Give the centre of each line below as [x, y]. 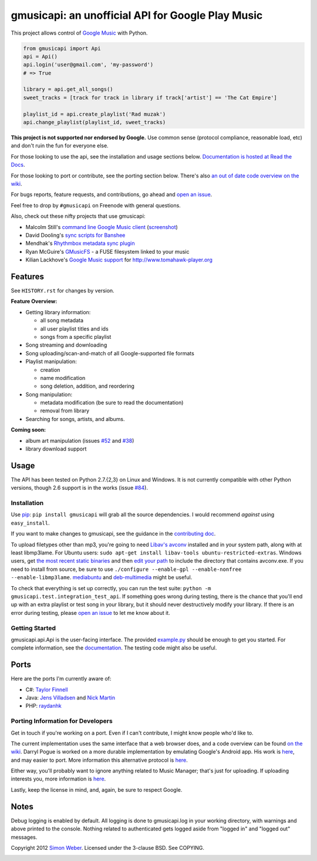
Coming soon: [28, 430]
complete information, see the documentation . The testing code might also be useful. [114, 648]
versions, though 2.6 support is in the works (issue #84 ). [79, 488]
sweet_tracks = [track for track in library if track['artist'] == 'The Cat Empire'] [150, 97]
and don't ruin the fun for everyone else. [60, 146]
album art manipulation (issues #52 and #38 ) [80, 440]
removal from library [65, 411]
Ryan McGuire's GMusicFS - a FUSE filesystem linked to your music [107, 251]
